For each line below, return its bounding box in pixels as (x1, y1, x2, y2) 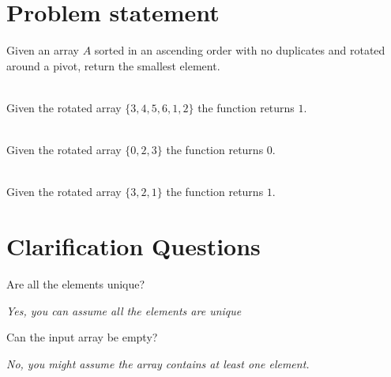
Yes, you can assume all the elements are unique (6, 302, 242, 319)
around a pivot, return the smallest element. (6, 57, 220, 74)
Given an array (6, 42, 79, 58)
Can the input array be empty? (6, 329, 158, 345)
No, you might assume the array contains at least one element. (6, 355, 310, 371)
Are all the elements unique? (6, 276, 145, 292)
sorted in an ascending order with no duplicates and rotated (94, 42, 385, 58)
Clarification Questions (6, 230, 261, 262)
